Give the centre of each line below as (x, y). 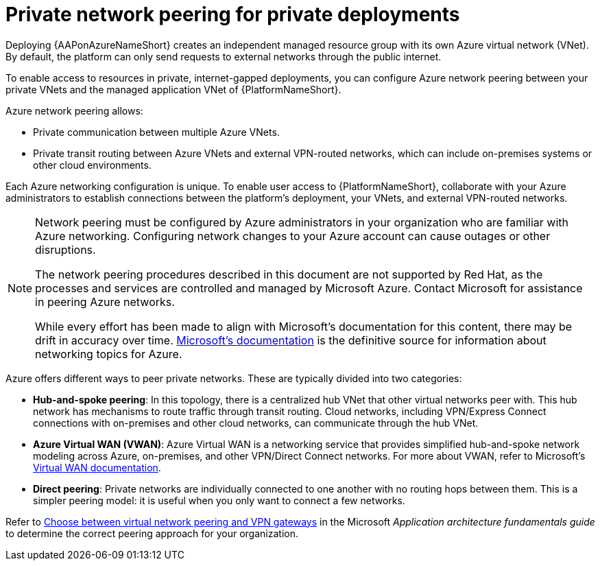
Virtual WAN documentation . (97, 467)
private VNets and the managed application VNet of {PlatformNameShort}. (173, 89)
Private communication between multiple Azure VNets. (156, 132)
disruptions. (65, 249)
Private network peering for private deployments (233, 14)
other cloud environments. (92, 165)
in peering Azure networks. (105, 302)
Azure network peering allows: (74, 110)
